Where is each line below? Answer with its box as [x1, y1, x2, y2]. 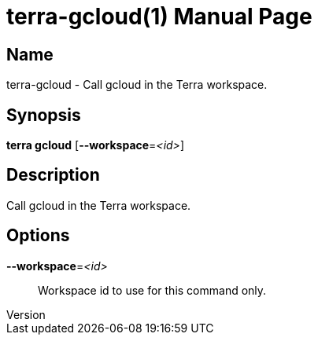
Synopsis [6, 104, 81, 125]
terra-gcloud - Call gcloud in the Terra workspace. [6, 78, 268, 92]
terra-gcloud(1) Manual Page [6, 3, 312, 30]
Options [6, 225, 70, 246]
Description [6, 165, 100, 185]
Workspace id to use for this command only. [38, 283, 267, 297]
